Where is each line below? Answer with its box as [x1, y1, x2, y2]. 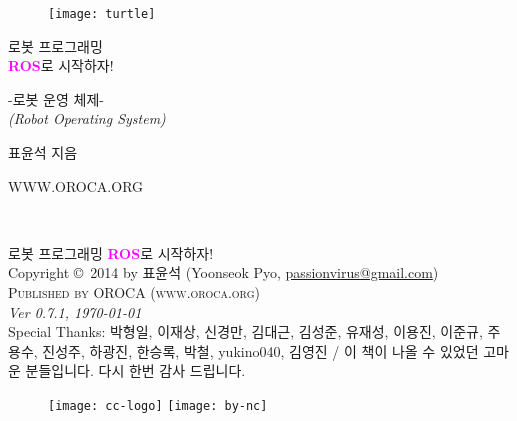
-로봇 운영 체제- [8, 88, 104, 109]
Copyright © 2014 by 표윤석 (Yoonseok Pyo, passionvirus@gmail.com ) [8, 262, 439, 283]
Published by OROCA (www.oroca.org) [8, 282, 260, 302]
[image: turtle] [48, 7, 156, 21]
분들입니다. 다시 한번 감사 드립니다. [25, 360, 246, 381]
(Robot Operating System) [8, 108, 166, 129]
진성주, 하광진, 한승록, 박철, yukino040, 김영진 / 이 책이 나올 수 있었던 [42, 340, 479, 361]
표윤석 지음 [8, 142, 78, 163]
